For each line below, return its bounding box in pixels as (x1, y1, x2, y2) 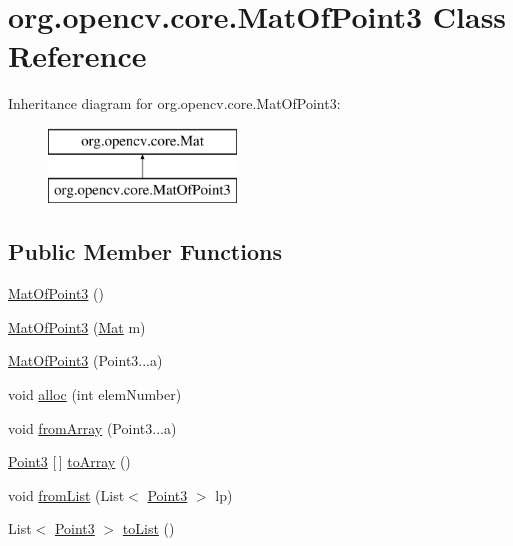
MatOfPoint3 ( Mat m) (8, 316, 146, 337)
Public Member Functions (8, 236, 282, 267)
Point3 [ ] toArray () (8, 451, 131, 472)
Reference (8, 35, 147, 76)
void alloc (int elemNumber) (8, 384, 182, 405)
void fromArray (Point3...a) (8, 417, 177, 438)
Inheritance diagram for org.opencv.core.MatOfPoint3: (8, 93, 341, 114)
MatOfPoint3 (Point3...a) (8, 350, 163, 371)
